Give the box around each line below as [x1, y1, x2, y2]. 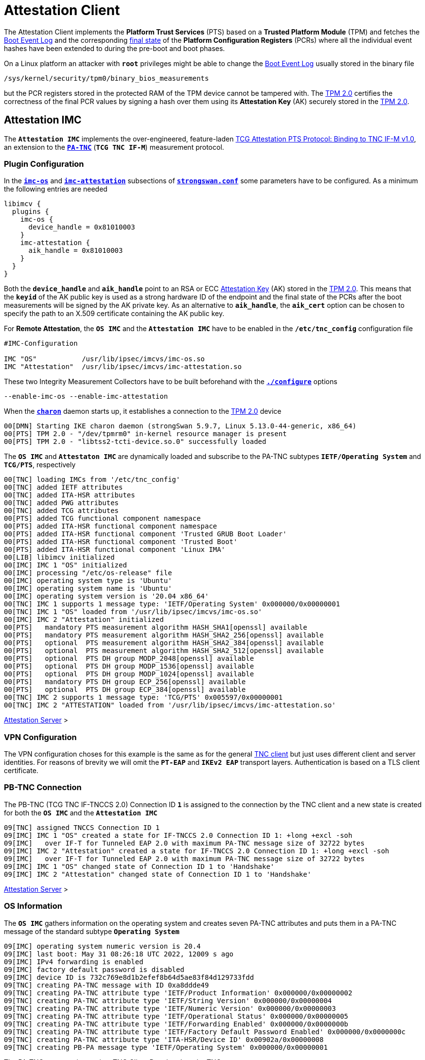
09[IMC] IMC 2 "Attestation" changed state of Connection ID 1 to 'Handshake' [4, 870, 312, 878]
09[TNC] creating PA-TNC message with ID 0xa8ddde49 [4, 981, 209, 989]
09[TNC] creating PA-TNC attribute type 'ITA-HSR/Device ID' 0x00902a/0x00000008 [4, 1035, 324, 1043]
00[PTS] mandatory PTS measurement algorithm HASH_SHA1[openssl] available [4, 623, 307, 632]
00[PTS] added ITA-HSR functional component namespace [4, 522, 217, 530]
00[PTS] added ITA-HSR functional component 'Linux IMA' [4, 546, 226, 554]
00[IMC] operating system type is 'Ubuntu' [4, 577, 172, 585]
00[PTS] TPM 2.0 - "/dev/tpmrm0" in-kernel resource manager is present [4, 430, 287, 438]
